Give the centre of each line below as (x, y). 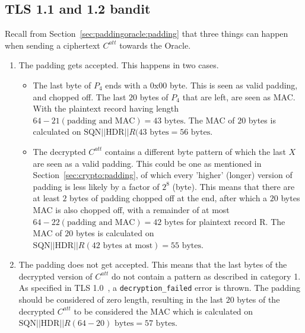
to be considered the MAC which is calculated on (163, 311)
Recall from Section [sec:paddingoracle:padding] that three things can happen (147, 34)
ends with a (126, 85)
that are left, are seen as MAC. (239, 96)
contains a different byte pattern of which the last (196, 151)
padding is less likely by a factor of (96, 186)
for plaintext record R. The (236, 221)
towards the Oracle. (155, 45)
